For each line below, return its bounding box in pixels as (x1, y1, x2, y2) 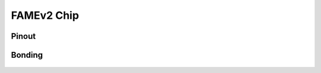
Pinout (11, 31, 36, 41)
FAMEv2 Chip (11, 9, 80, 22)
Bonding (11, 50, 43, 60)
